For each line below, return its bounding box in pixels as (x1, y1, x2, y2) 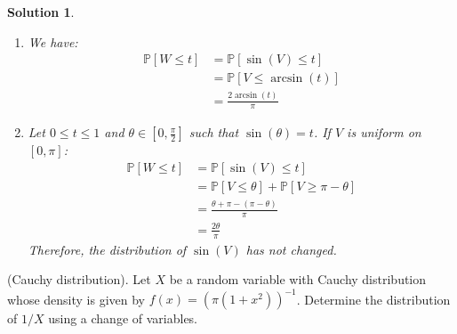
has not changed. (245, 240, 337, 258)
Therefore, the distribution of (28, 240, 187, 258)
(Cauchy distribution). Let (7, 270, 151, 289)
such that (188, 123, 239, 142)
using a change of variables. (48, 309, 198, 328)
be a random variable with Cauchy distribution (169, 270, 427, 289)
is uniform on (347, 123, 421, 142)
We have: (28, 32, 78, 51)
